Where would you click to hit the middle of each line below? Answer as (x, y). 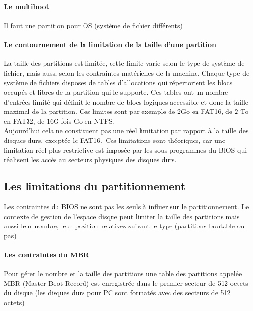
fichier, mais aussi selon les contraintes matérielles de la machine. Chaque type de (127, 72)
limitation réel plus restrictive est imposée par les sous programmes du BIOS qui (126, 150)
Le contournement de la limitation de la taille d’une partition (110, 44)
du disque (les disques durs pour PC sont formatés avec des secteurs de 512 (117, 293)
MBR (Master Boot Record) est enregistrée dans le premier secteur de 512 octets (126, 283)
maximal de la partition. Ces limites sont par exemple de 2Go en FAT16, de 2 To (126, 111)
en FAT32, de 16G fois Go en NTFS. (59, 121)
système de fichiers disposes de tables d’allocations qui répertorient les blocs (118, 82)
